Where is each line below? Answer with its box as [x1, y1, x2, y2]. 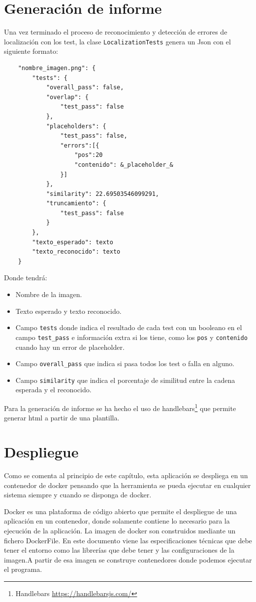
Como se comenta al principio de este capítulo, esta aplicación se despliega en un [4, 470, 248, 480]
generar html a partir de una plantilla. [4, 413, 120, 423]
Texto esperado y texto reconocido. [15, 305, 122, 316]
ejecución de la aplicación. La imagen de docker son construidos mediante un [4, 525, 236, 535]
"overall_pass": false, [46, 84, 124, 91]
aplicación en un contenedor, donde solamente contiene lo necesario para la [4, 516, 230, 526]
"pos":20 [74, 151, 103, 159]
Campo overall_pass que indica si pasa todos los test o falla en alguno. [15, 358, 234, 369]
